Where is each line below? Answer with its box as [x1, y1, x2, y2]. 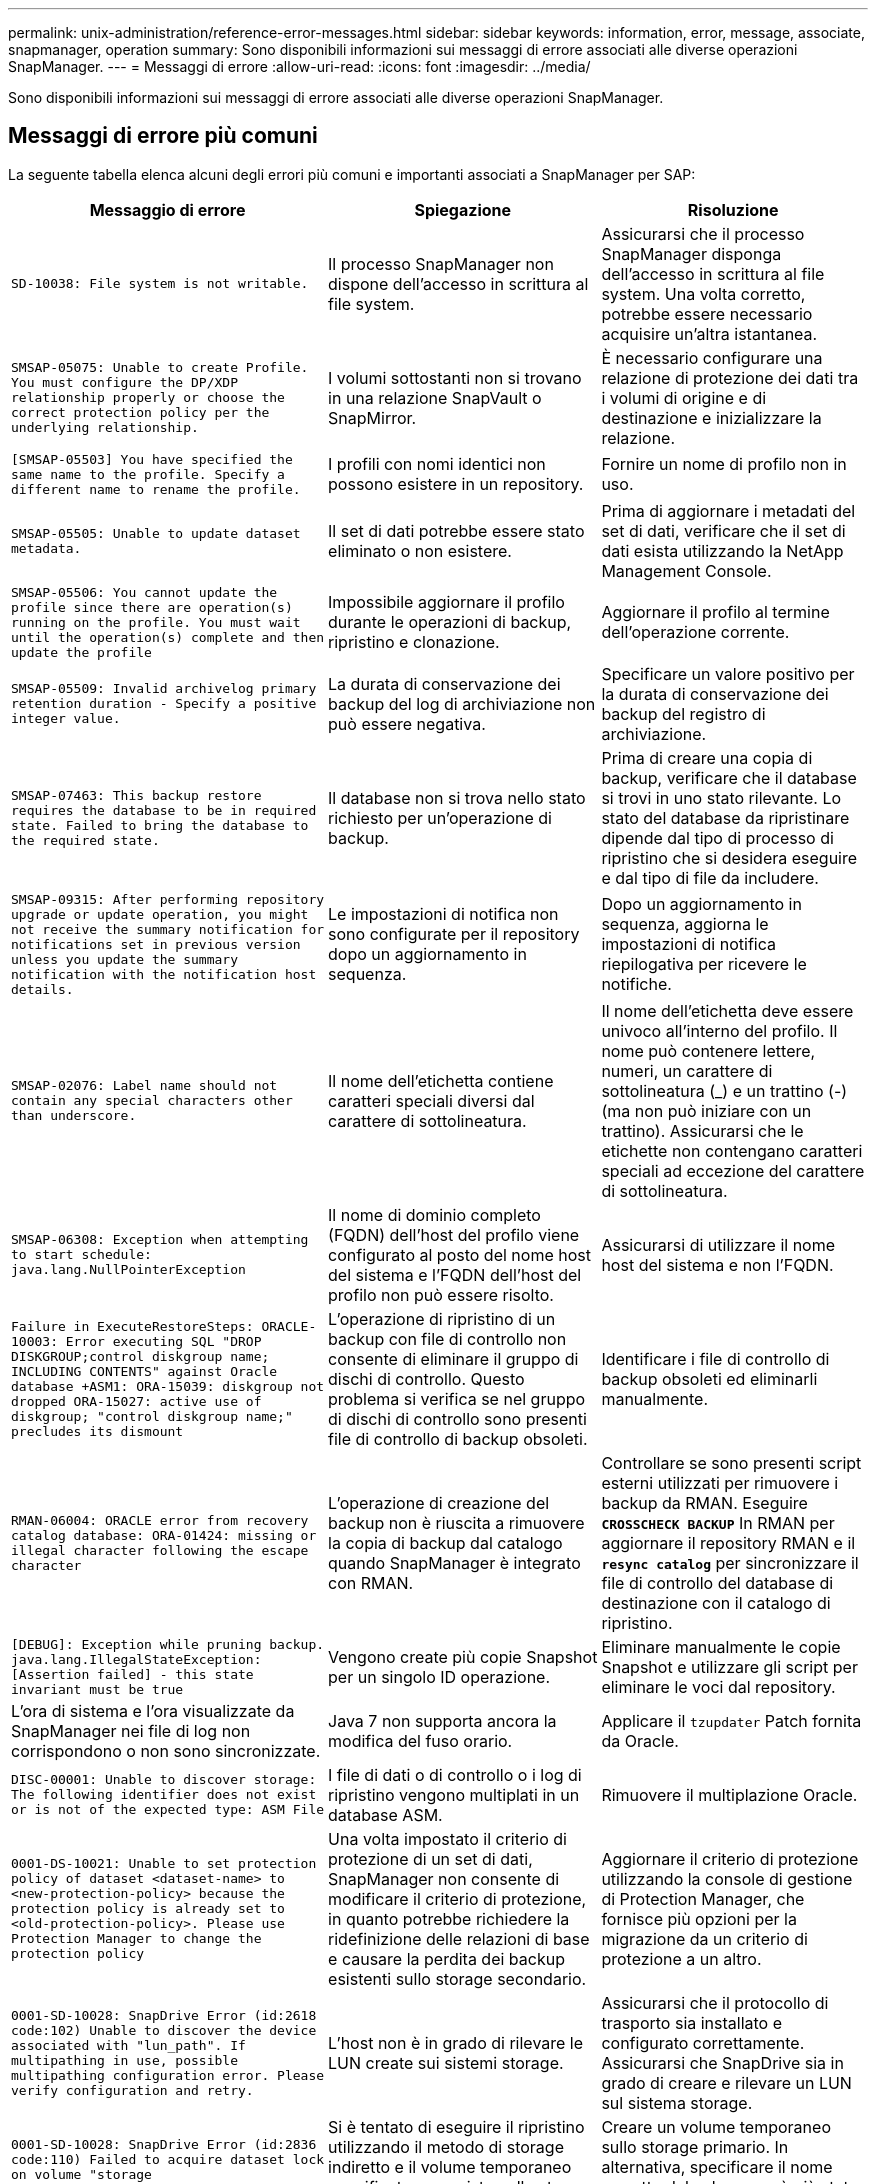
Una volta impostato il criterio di [328, 1828, 567, 1849]
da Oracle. [601, 1730, 679, 1751]
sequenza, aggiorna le [601, 914, 769, 935]
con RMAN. [328, 1572, 414, 1593]
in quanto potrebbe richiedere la [328, 1908, 570, 1929]
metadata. [11, 540, 82, 556]
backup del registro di [601, 703, 766, 724]
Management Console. [601, 560, 772, 581]
